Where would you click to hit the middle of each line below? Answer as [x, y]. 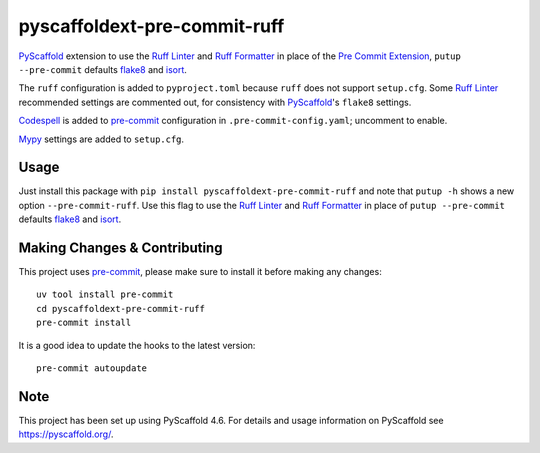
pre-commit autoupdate [92, 368]
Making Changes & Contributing [120, 248]
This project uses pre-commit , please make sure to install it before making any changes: [200, 272]
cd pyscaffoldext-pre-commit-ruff [120, 308]
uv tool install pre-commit [105, 294]
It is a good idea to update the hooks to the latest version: [137, 345]
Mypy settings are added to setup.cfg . [101, 139]
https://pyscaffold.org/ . [66, 434]
